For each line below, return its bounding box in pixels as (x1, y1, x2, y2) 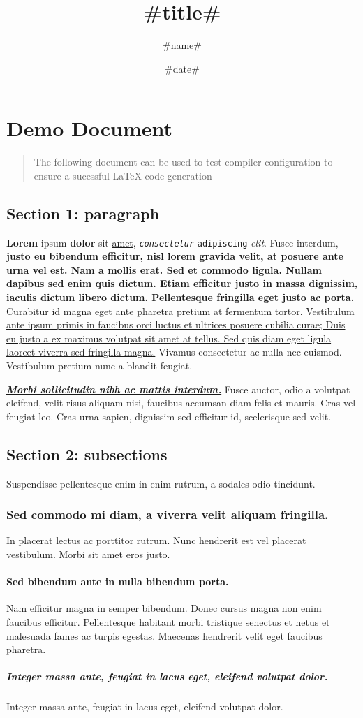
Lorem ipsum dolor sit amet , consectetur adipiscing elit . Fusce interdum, (6, 235, 339, 249)
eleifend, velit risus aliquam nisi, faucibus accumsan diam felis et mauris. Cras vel (6, 395, 356, 410)
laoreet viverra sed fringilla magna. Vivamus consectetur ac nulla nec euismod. (6, 344, 342, 359)
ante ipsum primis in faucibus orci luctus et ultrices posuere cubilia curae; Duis (6, 317, 346, 332)
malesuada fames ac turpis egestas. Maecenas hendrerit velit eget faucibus (6, 628, 323, 643)
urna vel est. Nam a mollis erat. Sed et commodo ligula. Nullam (6, 262, 322, 277)
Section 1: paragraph (6, 202, 160, 224)
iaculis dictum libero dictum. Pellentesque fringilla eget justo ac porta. (6, 290, 355, 305)
